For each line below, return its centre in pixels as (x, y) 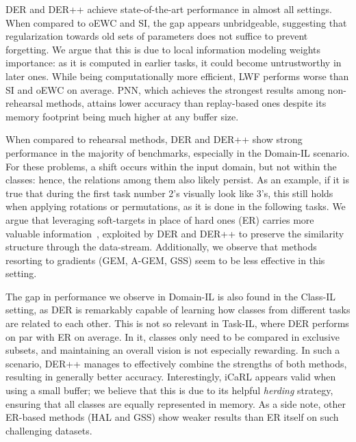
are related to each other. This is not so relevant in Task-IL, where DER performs (177, 323)
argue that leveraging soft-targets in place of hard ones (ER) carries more (160, 219)
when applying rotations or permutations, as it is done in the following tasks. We (176, 206)
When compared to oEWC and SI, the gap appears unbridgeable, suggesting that (176, 22)
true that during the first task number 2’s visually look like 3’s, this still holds (169, 193)
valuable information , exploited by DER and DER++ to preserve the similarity (175, 233)
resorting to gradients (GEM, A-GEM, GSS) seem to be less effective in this (165, 260)
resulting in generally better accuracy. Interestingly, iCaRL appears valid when (171, 377)
